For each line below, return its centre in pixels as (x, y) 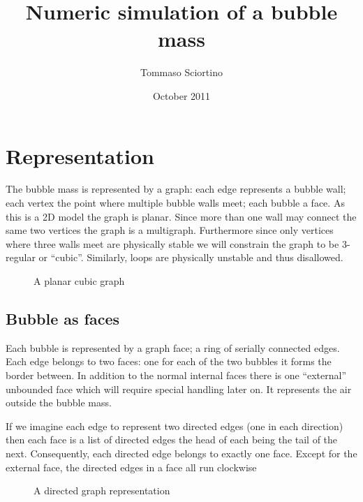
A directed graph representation (102, 490)
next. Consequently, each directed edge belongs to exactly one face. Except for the (181, 453)
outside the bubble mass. (59, 403)
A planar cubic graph (79, 281)
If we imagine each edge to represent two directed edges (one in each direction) (175, 426)
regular (21, 257)
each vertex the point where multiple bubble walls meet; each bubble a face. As (175, 203)
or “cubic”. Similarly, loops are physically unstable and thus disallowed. (191, 257)
